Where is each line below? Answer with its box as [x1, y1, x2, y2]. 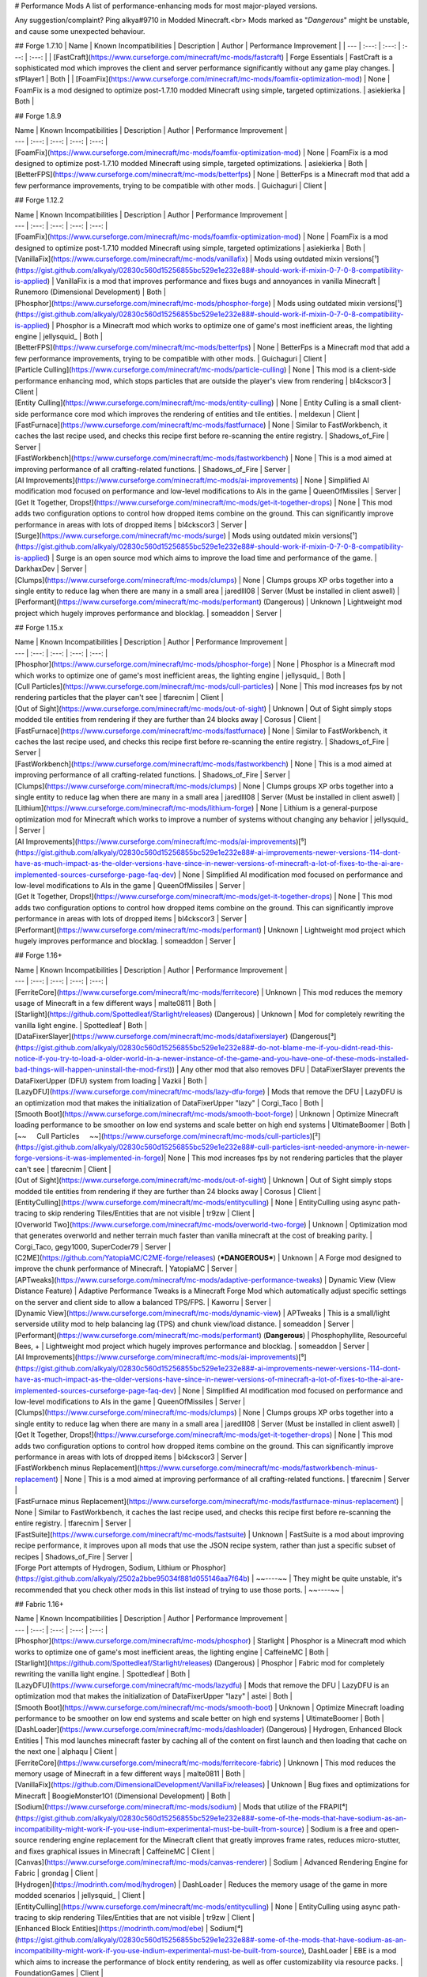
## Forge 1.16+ [14, 951, 62, 960]
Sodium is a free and [310, 1824, 378, 1834]
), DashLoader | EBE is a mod [301, 1946, 397, 1956]
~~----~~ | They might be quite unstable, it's [255, 1574, 402, 1583]
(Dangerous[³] [289, 1032, 337, 1041]
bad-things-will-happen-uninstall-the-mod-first [14, 1064, 170, 1075]
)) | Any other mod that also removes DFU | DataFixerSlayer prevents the [169, 1064, 406, 1075]
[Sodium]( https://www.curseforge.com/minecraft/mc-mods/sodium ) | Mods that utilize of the [14, 1802, 319, 1812]
